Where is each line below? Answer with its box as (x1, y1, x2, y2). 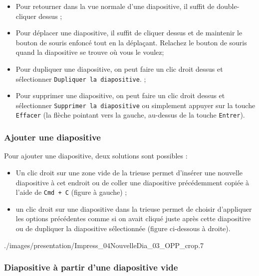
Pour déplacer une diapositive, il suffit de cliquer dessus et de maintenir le (15, 27, 243, 38)
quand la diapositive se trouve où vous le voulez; (15, 47, 164, 57)
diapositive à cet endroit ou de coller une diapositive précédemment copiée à (15, 177, 250, 187)
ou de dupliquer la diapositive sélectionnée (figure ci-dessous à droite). (15, 223, 231, 233)
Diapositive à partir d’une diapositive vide (4, 261, 178, 274)
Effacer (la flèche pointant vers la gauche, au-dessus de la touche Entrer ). (15, 110, 245, 120)
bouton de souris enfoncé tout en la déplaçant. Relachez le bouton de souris (15, 37, 247, 47)
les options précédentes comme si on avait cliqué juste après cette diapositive (15, 213, 251, 224)
